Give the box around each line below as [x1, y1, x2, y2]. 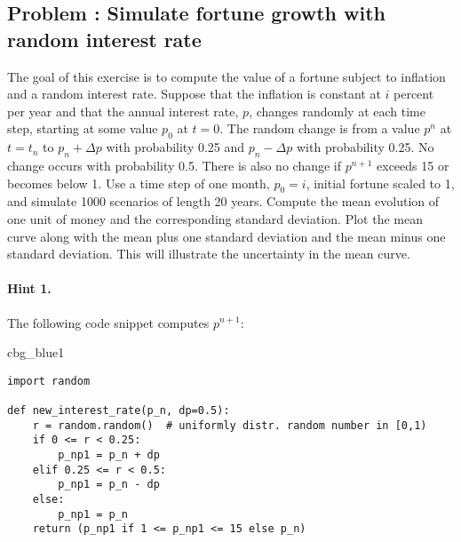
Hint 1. [7, 279, 52, 298]
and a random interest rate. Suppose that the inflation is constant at [7, 84, 381, 103]
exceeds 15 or [377, 155, 449, 174]
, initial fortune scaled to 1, [306, 173, 455, 192]
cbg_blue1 [7, 343, 65, 362]
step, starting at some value [7, 119, 158, 138]
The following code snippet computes [7, 313, 210, 331]
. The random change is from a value [219, 119, 420, 138]
